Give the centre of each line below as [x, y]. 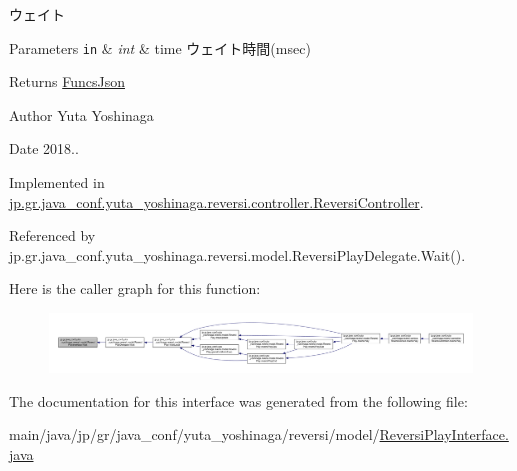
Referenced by [52, 235]
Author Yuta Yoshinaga [81, 114]
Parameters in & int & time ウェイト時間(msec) [160, 47]
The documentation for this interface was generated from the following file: [238, 400]
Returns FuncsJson [67, 81]
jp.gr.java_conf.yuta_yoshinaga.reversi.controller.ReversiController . [216, 201]
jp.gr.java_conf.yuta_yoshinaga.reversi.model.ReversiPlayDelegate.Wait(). [237, 254]
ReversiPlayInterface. [444, 434]
